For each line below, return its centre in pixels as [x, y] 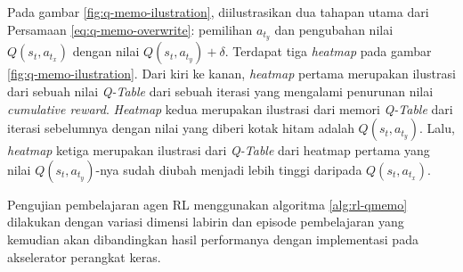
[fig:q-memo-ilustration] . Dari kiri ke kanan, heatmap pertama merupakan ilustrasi [231, 74]
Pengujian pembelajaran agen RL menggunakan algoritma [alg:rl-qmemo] [207, 204]
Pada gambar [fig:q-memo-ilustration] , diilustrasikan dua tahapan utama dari [218, 12]
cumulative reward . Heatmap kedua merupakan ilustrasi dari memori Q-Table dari [230, 108]
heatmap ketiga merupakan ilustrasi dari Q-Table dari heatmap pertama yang [219, 150]
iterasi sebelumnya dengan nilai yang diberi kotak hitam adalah [181, 128]
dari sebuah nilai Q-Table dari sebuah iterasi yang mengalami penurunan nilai [220, 91]
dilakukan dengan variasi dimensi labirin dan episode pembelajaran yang [206, 222]
